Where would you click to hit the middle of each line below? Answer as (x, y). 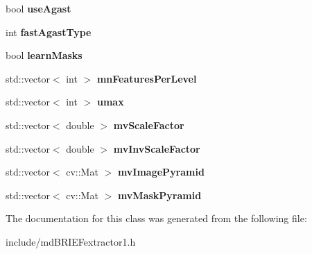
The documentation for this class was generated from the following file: (156, 218)
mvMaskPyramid (159, 195)
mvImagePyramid (161, 172)
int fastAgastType (49, 32)
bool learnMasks (44, 55)
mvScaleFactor (149, 125)
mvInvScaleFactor (157, 148)
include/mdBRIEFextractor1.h (71, 241)
